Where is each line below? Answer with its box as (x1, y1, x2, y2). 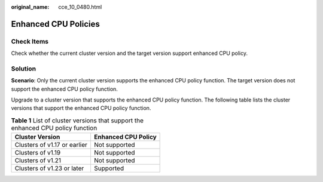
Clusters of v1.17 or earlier (14, 141, 88, 149)
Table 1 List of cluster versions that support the (11, 116, 144, 125)
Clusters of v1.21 (14, 156, 61, 165)
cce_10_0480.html (58, 4, 102, 10)
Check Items (11, 37, 49, 45)
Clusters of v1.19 (14, 149, 61, 157)
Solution (11, 64, 36, 73)
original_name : (11, 4, 50, 10)
